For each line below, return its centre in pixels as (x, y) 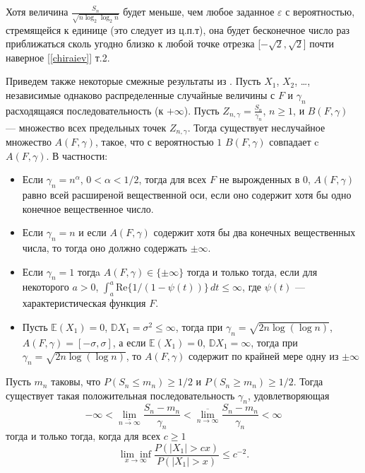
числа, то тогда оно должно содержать (104, 248)
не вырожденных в (259, 179)
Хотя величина (37, 11)
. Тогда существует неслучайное (256, 127)
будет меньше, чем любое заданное (199, 11)
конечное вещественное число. (88, 208)
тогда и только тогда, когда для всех (83, 436)
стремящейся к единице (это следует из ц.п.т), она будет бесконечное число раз (178, 29)
